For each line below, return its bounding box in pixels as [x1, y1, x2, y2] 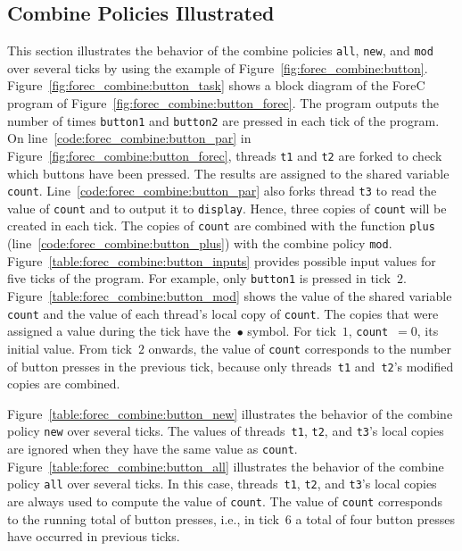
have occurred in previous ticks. [7, 527, 180, 546]
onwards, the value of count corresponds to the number [148, 338, 452, 357]
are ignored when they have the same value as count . [7, 439, 298, 458]
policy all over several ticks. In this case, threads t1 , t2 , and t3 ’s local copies [7, 474, 437, 493]
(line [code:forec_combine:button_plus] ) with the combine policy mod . [7, 234, 392, 253]
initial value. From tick [7, 338, 132, 357]
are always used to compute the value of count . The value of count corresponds [7, 491, 443, 510]
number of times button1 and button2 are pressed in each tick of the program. [7, 111, 440, 129]
